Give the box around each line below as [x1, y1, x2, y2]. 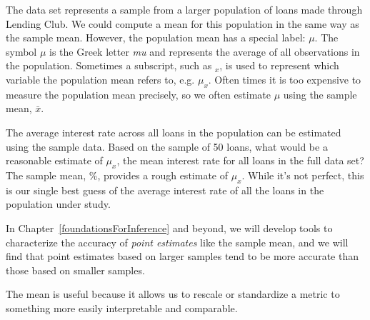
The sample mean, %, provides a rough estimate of [6, 167, 228, 182]
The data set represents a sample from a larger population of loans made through [6, 2, 363, 16]
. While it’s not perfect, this [241, 167, 364, 182]
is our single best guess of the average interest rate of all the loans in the [6, 182, 324, 197]
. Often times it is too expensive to [208, 71, 361, 86]
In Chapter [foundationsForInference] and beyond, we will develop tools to [6, 220, 333, 235]
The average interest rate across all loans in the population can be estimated [6, 124, 341, 139]
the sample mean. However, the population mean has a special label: [6, 30, 306, 45]
